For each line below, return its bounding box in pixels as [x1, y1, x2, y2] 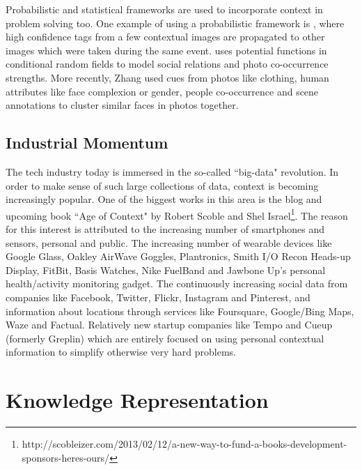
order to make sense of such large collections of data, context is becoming [6, 178, 319, 192]
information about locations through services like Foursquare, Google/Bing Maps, [6, 303, 354, 318]
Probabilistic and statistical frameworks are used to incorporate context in [6, 2, 323, 16]
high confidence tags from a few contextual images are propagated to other [6, 29, 325, 44]
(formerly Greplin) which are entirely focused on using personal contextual [6, 331, 324, 345]
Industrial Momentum [6, 132, 168, 153]
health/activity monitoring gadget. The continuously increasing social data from [6, 276, 348, 291]
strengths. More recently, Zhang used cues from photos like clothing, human [6, 70, 329, 84]
